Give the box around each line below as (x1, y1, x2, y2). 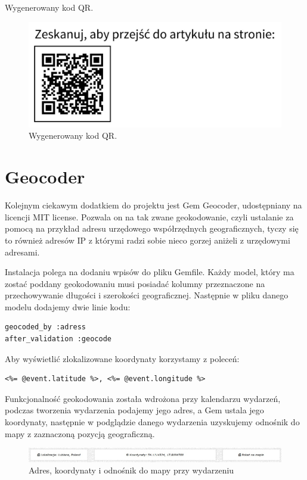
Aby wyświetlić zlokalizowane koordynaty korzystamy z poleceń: (5, 352, 240, 364)
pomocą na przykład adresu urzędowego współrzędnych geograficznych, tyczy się (5, 222, 299, 235)
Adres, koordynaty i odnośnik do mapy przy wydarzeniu (29, 464, 234, 476)
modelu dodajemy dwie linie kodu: (5, 300, 131, 313)
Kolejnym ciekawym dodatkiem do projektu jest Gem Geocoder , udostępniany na (5, 199, 302, 211)
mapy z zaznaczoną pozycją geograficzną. (5, 427, 155, 440)
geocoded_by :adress (5, 323, 86, 332)
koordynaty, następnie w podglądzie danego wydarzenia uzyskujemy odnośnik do (5, 416, 300, 428)
